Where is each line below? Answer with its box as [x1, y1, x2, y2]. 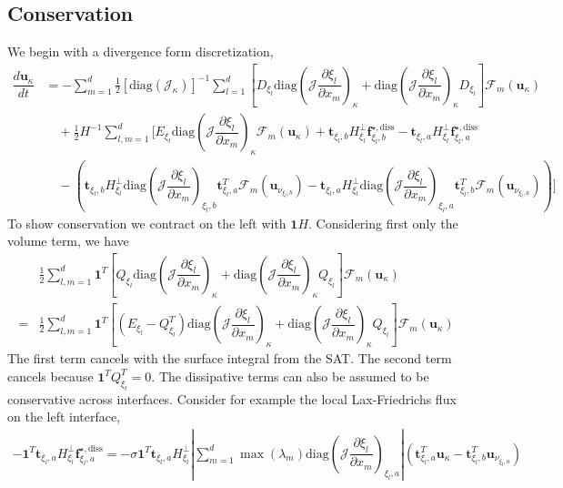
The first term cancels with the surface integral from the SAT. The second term [7, 349, 452, 368]
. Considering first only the [308, 213, 458, 232]
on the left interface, [7, 407, 121, 426]
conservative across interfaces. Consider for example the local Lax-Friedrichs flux [7, 389, 457, 408]
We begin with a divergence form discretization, [7, 42, 274, 61]
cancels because [7, 366, 94, 385]
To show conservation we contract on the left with [7, 213, 287, 232]
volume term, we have [7, 231, 129, 250]
